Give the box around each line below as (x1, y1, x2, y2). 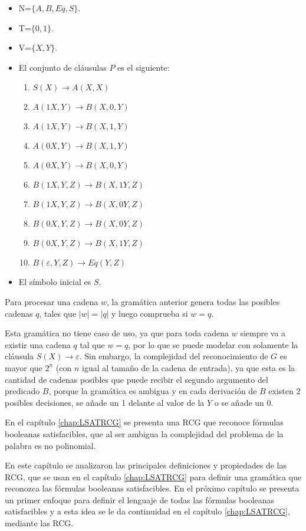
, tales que (39, 307, 77, 319)
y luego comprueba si (111, 307, 188, 319)
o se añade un (214, 396, 264, 408)
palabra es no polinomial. (5, 439, 96, 451)
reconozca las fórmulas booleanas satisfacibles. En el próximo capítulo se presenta (5, 482, 300, 494)
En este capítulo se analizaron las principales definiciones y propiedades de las (5, 459, 287, 471)
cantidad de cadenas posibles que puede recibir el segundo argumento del (5, 373, 268, 385)
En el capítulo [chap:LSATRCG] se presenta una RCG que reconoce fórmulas (5, 416, 284, 428)
